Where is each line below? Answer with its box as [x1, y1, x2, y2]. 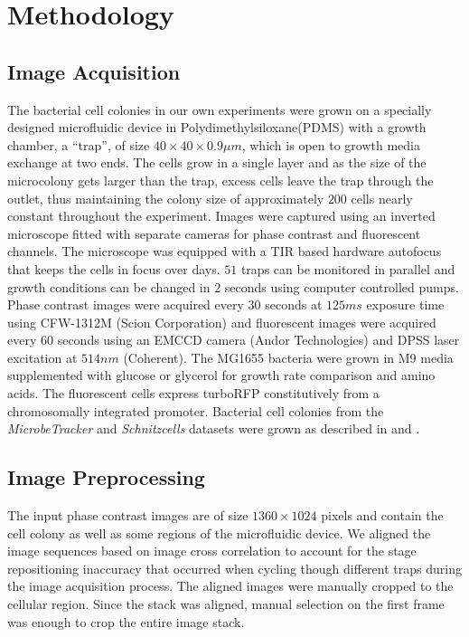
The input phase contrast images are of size [7, 506, 249, 525]
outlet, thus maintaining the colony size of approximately [7, 188, 324, 207]
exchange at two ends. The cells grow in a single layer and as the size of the [7, 153, 427, 172]
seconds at [265, 295, 323, 314]
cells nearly [351, 188, 413, 207]
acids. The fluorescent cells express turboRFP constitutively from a [7, 384, 380, 403]
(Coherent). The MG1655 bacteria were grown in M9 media [123, 347, 454, 366]
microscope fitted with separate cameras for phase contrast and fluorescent [7, 223, 421, 242]
